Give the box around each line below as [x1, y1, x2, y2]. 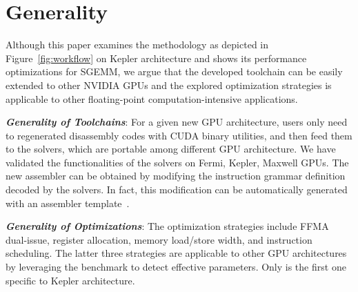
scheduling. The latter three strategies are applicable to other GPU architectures [6, 246, 347, 260]
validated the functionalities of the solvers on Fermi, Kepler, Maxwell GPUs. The [6, 155, 349, 169]
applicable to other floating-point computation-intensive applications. [6, 91, 298, 106]
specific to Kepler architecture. [6, 273, 135, 287]
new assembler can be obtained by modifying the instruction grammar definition [6, 168, 346, 183]
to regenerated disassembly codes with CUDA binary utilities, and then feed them [6, 128, 352, 142]
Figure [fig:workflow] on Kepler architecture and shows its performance [6, 50, 307, 65]
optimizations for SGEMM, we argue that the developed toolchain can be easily [6, 64, 343, 79]
